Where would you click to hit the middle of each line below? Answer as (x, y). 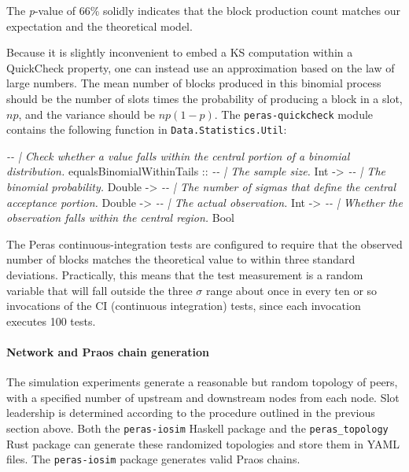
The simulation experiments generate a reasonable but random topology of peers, (202, 382)
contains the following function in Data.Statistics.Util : (147, 129)
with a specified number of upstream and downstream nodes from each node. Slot (203, 397)
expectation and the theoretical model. (99, 26)
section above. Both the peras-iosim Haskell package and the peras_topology (197, 428)
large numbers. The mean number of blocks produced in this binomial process (194, 83)
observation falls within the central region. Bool (120, 218)
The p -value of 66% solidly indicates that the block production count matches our (203, 10)
